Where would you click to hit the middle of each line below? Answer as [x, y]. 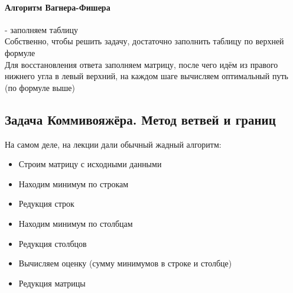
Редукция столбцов [53, 243]
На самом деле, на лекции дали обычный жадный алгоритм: [113, 144]
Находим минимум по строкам [74, 183]
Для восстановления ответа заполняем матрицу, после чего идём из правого [141, 64]
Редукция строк [46, 204]
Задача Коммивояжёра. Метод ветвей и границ [140, 119]
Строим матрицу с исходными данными [90, 164]
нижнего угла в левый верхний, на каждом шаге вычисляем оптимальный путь [146, 76]
